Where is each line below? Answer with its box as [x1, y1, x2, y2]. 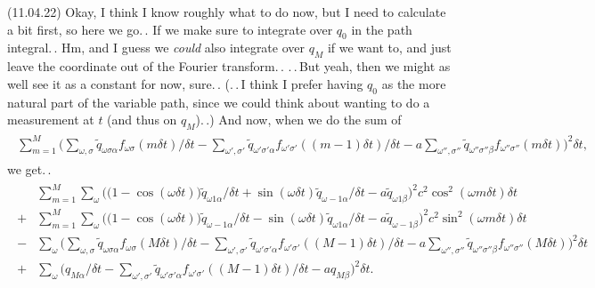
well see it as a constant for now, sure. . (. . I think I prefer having [7, 74, 363, 92]
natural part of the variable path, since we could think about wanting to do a [7, 92, 430, 111]
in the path [351, 20, 412, 38]
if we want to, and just [327, 38, 452, 57]
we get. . [7, 160, 52, 179]
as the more [381, 74, 446, 92]
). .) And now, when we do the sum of [195, 110, 402, 129]
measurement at [7, 110, 94, 129]
